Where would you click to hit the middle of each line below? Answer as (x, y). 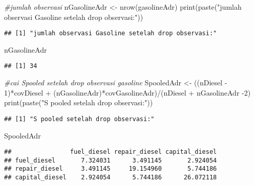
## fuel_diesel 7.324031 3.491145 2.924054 (111, 160)
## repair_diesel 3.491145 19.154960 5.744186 (111, 169)
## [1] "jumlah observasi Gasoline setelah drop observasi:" (111, 33)
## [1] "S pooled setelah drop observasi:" (79, 119)
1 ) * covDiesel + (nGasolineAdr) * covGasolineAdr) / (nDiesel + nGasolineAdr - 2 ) (128, 92)
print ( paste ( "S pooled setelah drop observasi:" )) (79, 102)
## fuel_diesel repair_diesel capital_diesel (111, 152)
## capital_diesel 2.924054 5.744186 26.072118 (111, 178)
